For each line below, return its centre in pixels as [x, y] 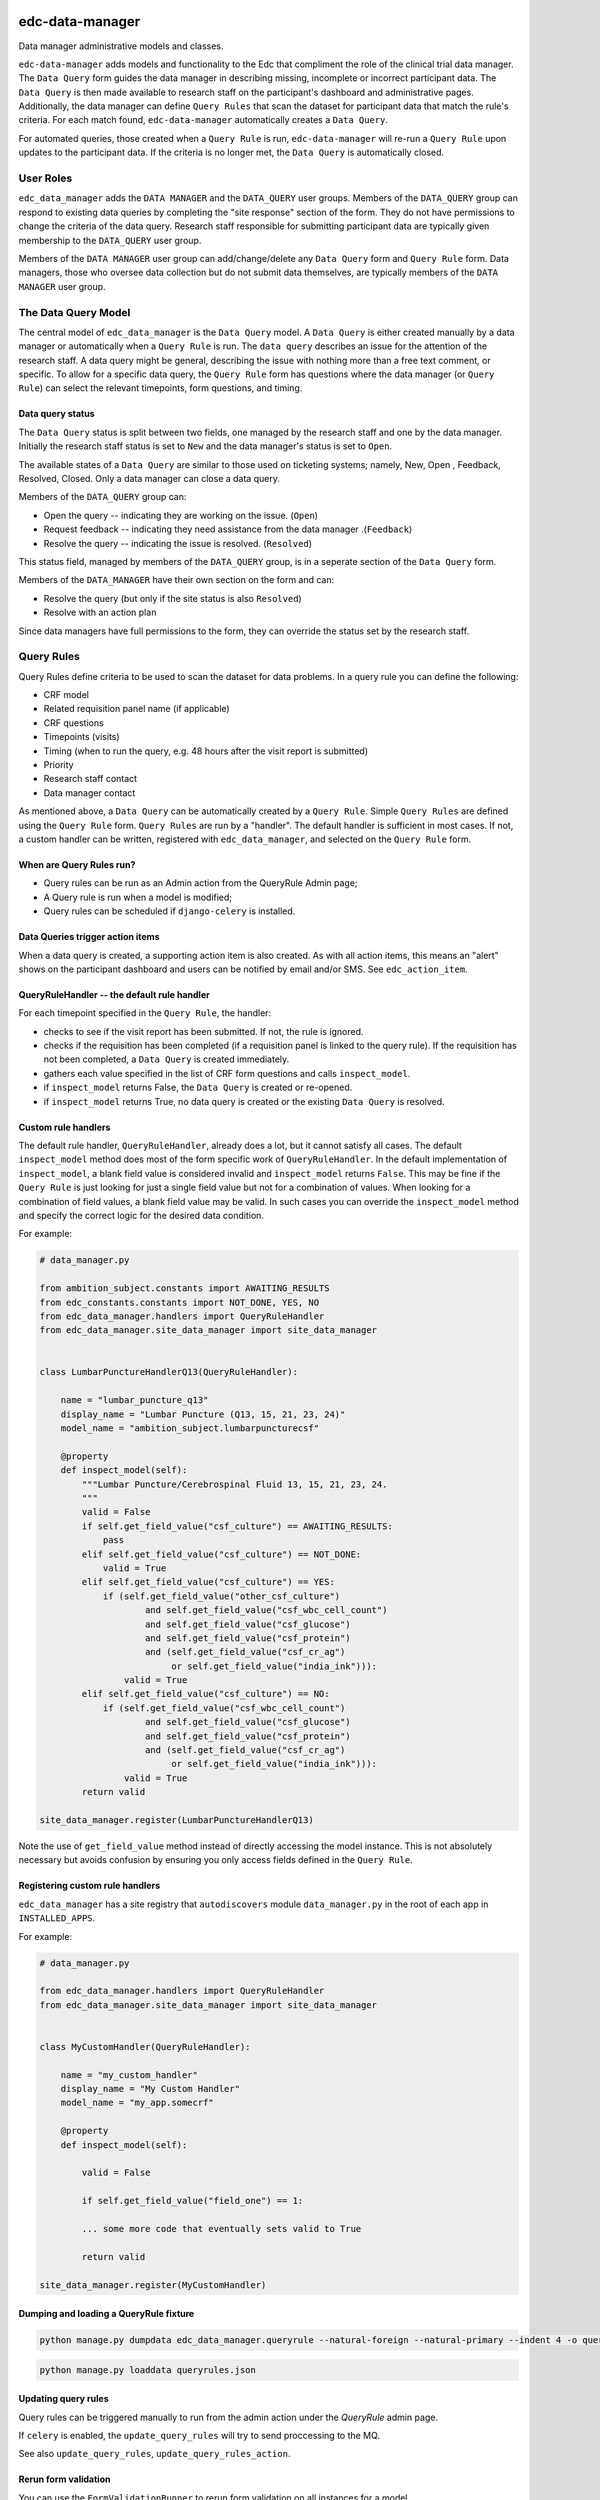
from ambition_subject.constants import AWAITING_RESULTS [184, 1288]
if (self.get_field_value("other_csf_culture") [221, 1596]
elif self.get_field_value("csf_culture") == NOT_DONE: [221, 1554]
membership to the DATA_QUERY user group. [110, 240]
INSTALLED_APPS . [57, 1918]
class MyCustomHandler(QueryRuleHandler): [145, 2046]
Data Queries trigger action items [89, 937]
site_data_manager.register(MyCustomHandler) [153, 2284]
